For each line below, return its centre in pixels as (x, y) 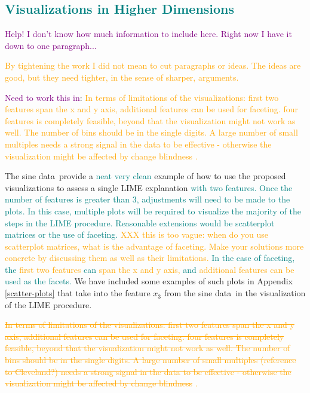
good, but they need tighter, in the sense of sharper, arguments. (122, 77)
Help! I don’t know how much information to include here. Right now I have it (148, 34)
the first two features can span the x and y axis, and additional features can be (150, 269)
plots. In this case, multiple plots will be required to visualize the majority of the (153, 211)
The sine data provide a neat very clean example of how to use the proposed (145, 176)
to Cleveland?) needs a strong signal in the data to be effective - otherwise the (148, 371)
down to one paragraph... (51, 45)
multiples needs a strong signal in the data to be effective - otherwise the (138, 144)
